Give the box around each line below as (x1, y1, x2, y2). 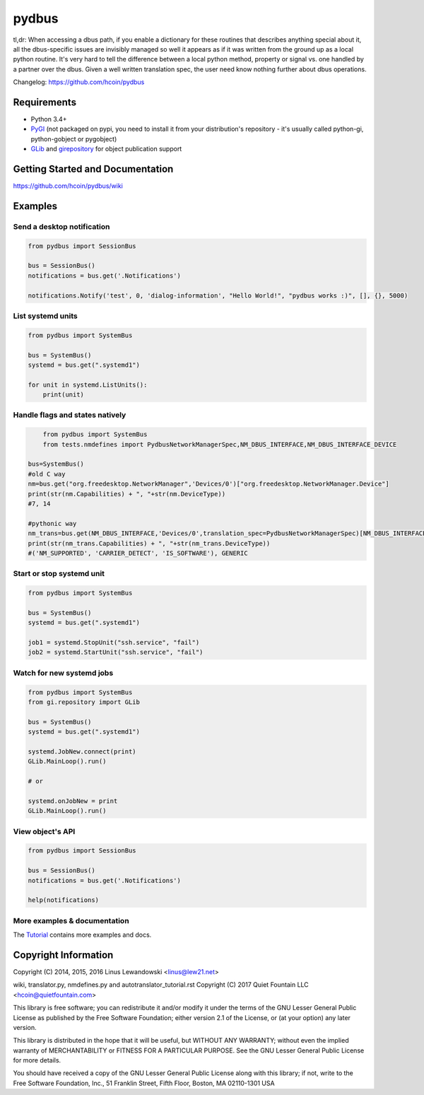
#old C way (28, 470, 66, 478)
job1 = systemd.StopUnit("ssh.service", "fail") (28, 638, 200, 647)
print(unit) (42, 391, 85, 399)
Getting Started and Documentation (13, 163, 174, 175)
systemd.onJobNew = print (28, 797, 118, 805)
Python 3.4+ (30, 115, 67, 124)
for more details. (13, 1056, 61, 1065)
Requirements (13, 96, 77, 108)
